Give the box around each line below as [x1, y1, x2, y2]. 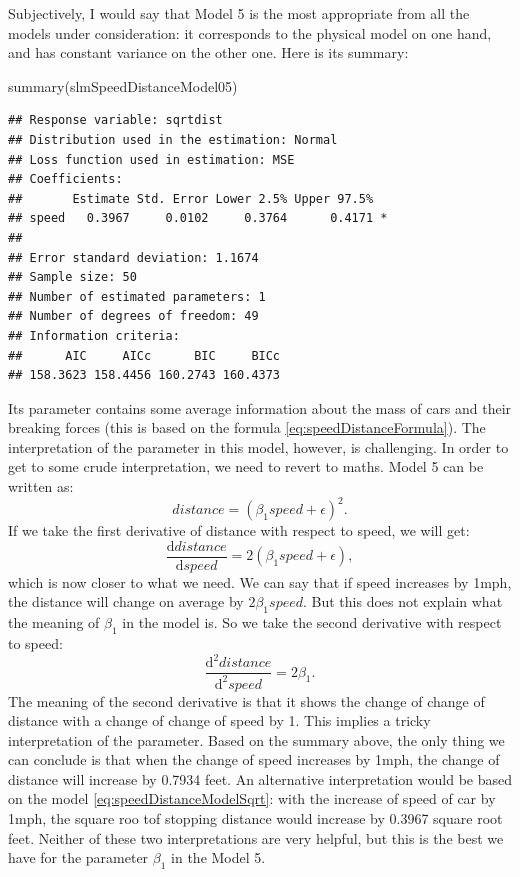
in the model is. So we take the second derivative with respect [122, 612, 502, 633]
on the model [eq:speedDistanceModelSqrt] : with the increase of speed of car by [8, 788, 496, 809]
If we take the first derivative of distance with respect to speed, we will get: [8, 520, 470, 541]
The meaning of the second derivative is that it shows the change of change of [8, 690, 485, 711]
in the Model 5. [171, 847, 266, 868]
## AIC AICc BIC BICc [8, 348, 281, 363]
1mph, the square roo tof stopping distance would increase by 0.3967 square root [8, 808, 503, 829]
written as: [8, 476, 74, 497]
